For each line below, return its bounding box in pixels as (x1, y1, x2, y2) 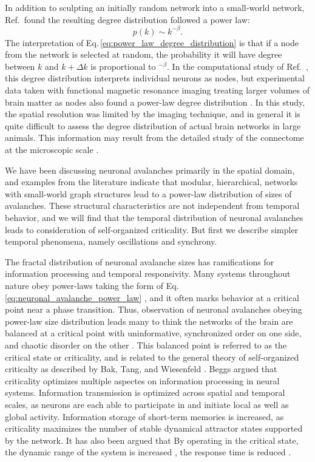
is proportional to (90, 59, 156, 72)
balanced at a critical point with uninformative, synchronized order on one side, (5, 327, 302, 339)
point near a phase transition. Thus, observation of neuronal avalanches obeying (5, 303, 302, 316)
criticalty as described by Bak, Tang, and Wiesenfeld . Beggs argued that (5, 362, 277, 375)
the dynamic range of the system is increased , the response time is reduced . (5, 446, 291, 458)
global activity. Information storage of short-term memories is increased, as (5, 410, 284, 423)
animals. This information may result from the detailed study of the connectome (5, 131, 304, 144)
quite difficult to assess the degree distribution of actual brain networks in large (5, 119, 301, 132)
